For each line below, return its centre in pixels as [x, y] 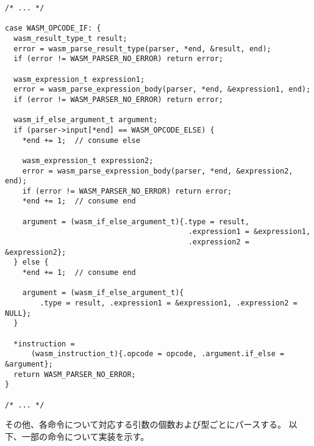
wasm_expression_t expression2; [88, 160]
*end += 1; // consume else [81, 140]
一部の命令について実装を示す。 [85, 436]
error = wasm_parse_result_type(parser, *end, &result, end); [142, 49]
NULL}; [18, 313]
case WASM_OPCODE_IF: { [53, 28]
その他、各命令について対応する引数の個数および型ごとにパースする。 [145, 424]
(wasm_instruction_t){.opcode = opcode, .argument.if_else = [158, 354]
